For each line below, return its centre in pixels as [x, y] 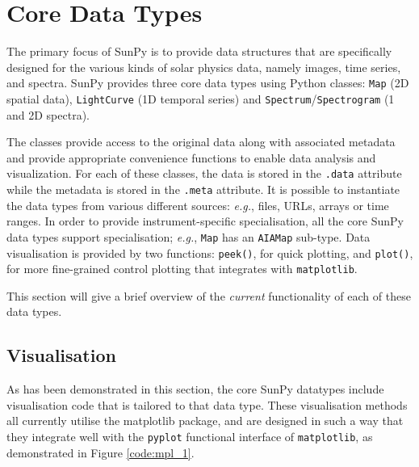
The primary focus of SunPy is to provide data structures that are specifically [199, 51]
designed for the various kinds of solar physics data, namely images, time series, [204, 67]
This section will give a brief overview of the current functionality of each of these [209, 295]
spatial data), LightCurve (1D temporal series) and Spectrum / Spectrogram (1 [201, 98]
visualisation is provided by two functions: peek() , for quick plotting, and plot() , [210, 252]
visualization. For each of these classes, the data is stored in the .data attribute [204, 173]
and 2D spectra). [48, 114]
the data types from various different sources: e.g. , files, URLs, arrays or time [198, 205]
